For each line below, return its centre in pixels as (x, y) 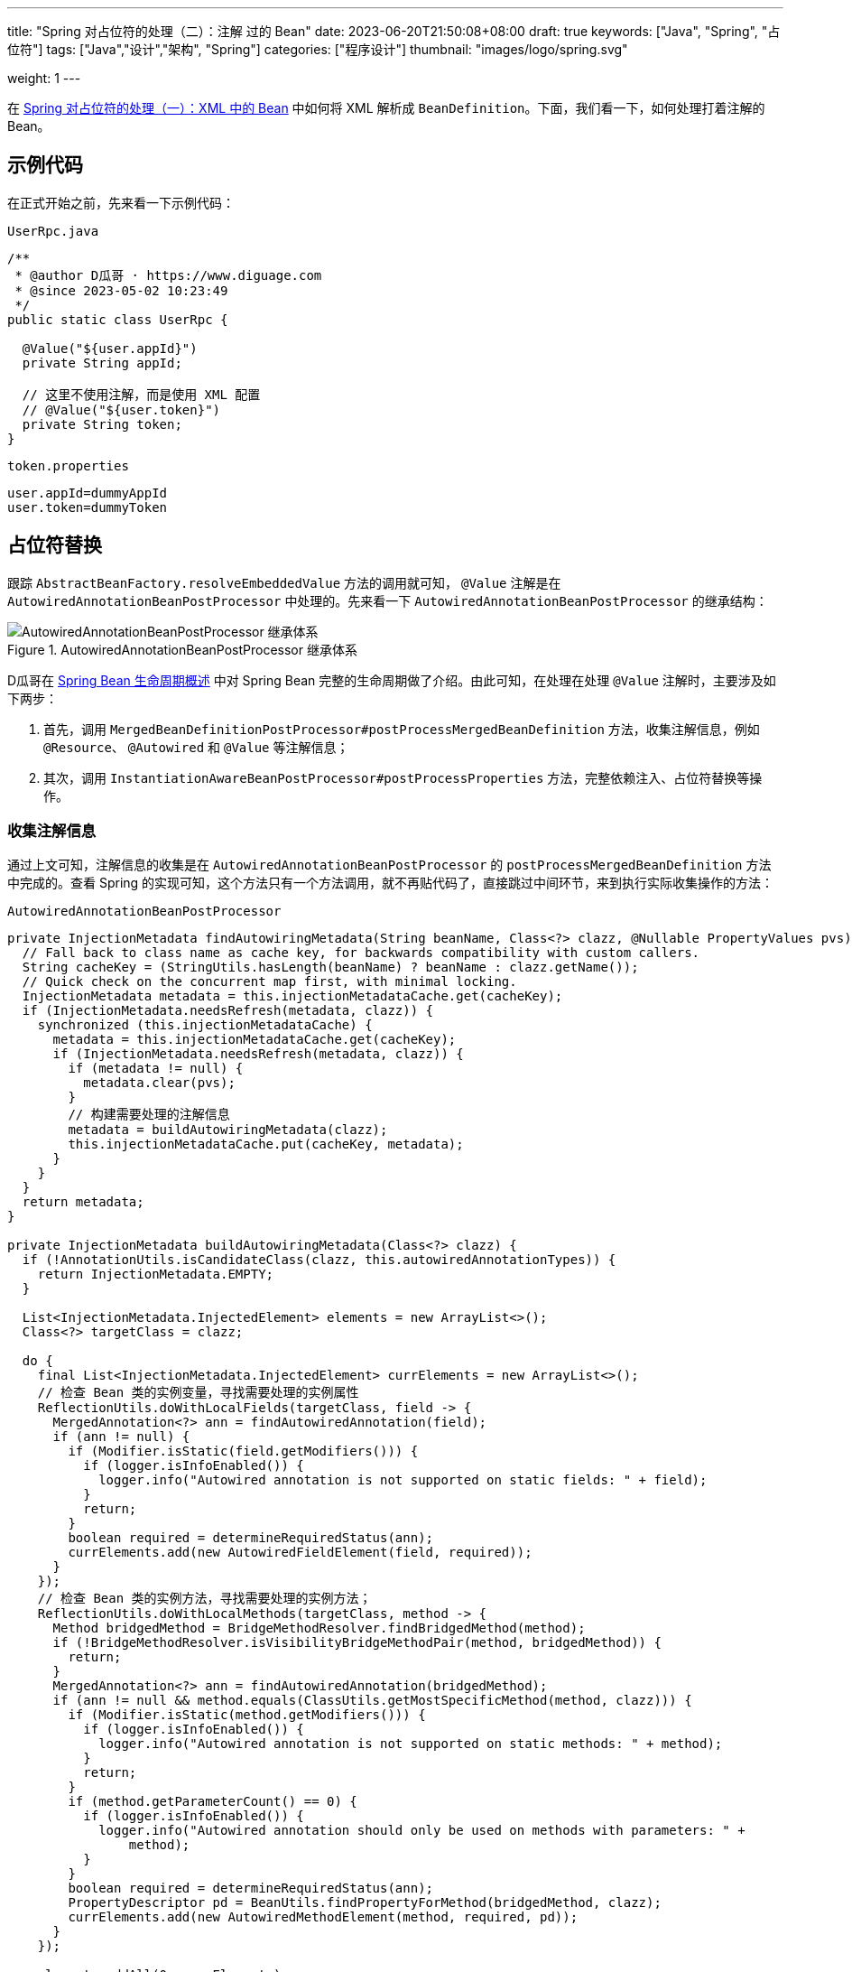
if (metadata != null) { (156, 1069)
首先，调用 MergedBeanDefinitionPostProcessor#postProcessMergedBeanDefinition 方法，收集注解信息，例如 (402, 729)
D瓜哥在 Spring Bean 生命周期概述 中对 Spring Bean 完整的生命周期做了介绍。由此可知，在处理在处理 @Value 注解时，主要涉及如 (392, 680)
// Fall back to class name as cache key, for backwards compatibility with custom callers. (361, 953)
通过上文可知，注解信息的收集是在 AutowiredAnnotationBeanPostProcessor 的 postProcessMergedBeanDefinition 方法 (389, 865)
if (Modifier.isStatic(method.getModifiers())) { (247, 1715)
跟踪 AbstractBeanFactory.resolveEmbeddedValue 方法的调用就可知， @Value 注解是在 (284, 582)
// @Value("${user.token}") (121, 409)
